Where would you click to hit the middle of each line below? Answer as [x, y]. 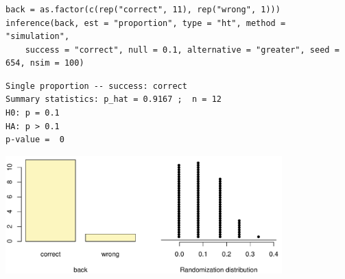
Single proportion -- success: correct [96, 86]
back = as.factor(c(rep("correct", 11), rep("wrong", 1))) [143, 9]
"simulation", [38, 37]
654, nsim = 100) [45, 63]
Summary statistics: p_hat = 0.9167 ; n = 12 [114, 99]
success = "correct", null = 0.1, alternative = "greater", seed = [182, 50]
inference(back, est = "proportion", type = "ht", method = [146, 23]
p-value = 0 [35, 140]
